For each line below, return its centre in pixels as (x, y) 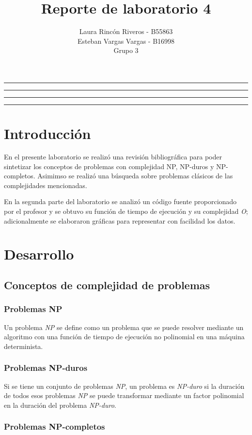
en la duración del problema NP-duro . (60, 405)
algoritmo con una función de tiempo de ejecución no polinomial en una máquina (124, 337)
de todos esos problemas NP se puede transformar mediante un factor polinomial (124, 395)
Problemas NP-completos (55, 426)
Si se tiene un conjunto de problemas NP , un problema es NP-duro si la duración (124, 386)
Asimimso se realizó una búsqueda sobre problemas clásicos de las (135, 176)
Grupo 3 (126, 50)
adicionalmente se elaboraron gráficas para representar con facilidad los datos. (120, 220)
